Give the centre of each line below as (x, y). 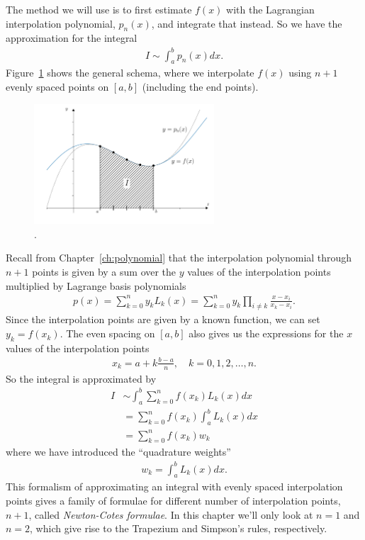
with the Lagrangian (270, 9)
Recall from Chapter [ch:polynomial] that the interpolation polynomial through (179, 258)
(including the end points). (200, 86)
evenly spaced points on (57, 86)
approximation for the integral (72, 38)
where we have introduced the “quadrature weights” (118, 452)
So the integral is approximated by (81, 378)
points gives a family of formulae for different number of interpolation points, (173, 500)
